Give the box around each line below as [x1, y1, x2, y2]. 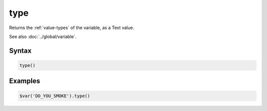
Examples [9, 77, 41, 85]
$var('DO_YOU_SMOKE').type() [19, 93, 90, 99]
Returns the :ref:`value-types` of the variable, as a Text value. [9, 25, 134, 31]
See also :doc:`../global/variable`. [9, 34, 77, 39]
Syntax [9, 46, 32, 55]
